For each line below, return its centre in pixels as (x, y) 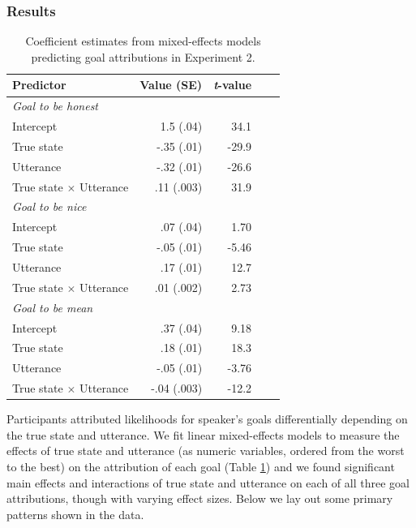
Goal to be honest (56, 106)
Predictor (39, 85)
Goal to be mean (53, 307)
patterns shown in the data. (75, 514)
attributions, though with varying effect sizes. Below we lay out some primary (200, 498)
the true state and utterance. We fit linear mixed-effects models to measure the (203, 434)
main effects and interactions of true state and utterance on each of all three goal (208, 482)
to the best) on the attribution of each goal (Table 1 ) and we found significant (201, 466)
